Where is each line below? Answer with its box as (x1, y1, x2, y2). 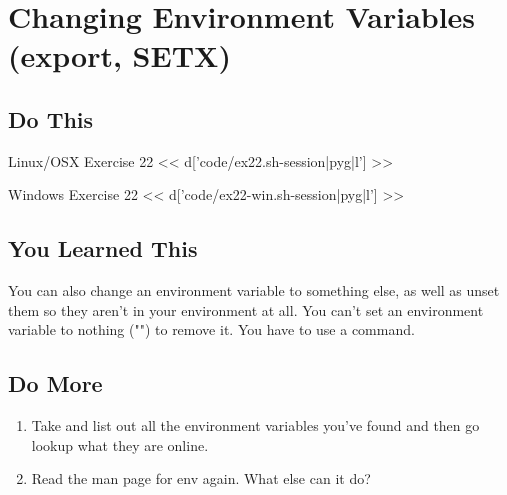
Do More (8, 368, 103, 399)
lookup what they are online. (31, 434, 209, 455)
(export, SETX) (8, 35, 231, 76)
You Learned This (8, 233, 198, 264)
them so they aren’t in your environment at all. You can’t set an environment (8, 299, 484, 320)
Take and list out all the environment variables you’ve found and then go (31, 415, 480, 436)
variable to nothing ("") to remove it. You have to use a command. (8, 319, 415, 340)
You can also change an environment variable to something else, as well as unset (8, 280, 500, 301)
